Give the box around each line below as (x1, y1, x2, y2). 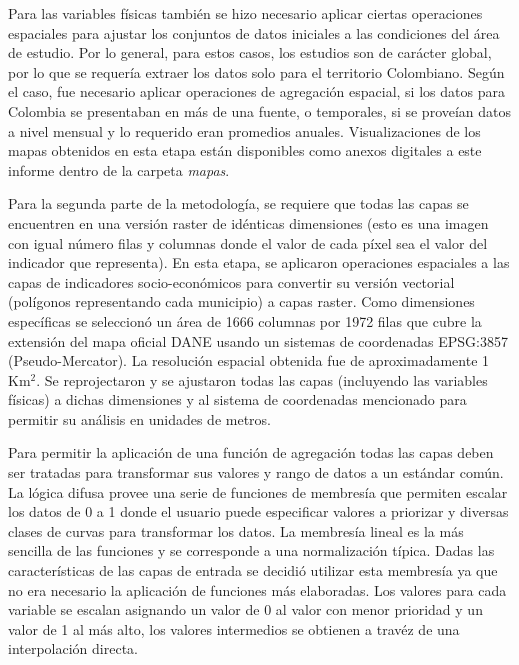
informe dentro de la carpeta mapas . (8, 159, 230, 180)
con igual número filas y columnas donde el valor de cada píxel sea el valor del (8, 232, 488, 253)
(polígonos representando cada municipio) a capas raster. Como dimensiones (8, 291, 475, 312)
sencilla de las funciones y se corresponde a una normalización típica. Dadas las (8, 540, 495, 561)
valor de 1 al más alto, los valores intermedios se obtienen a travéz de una (8, 618, 460, 639)
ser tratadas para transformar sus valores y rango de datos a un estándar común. (8, 462, 504, 483)
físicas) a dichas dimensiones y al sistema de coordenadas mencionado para (8, 389, 467, 410)
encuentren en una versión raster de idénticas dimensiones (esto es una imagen (8, 212, 489, 233)
